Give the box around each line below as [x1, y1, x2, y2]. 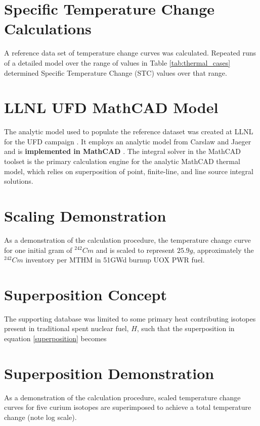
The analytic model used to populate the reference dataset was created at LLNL [4, 126, 253, 137]
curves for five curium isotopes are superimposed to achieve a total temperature [4, 402, 251, 412]
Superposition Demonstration [4, 362, 214, 383]
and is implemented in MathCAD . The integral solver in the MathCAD [4, 146, 241, 156]
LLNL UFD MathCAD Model [4, 97, 219, 118]
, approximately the [193, 244, 254, 255]
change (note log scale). [4, 411, 77, 422]
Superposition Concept [4, 284, 167, 304]
